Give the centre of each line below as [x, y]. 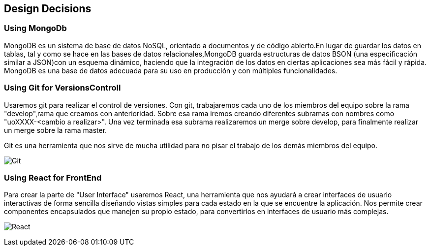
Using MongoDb [35, 28]
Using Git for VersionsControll [62, 88]
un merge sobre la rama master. [56, 130]
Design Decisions [48, 9]
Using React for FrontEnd [53, 177]
